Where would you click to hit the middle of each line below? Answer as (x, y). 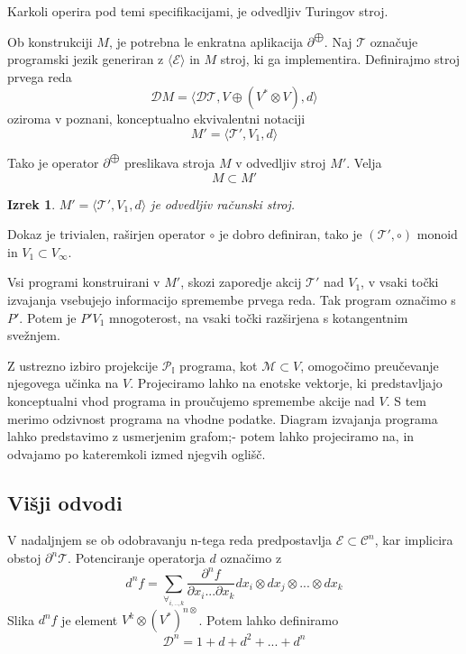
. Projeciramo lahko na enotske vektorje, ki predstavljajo (286, 383)
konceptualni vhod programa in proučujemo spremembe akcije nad (191, 400)
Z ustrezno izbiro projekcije (83, 365)
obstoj (24, 558)
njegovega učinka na (63, 383)
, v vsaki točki (400, 282)
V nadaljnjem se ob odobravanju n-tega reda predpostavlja (170, 540)
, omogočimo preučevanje (370, 365)
